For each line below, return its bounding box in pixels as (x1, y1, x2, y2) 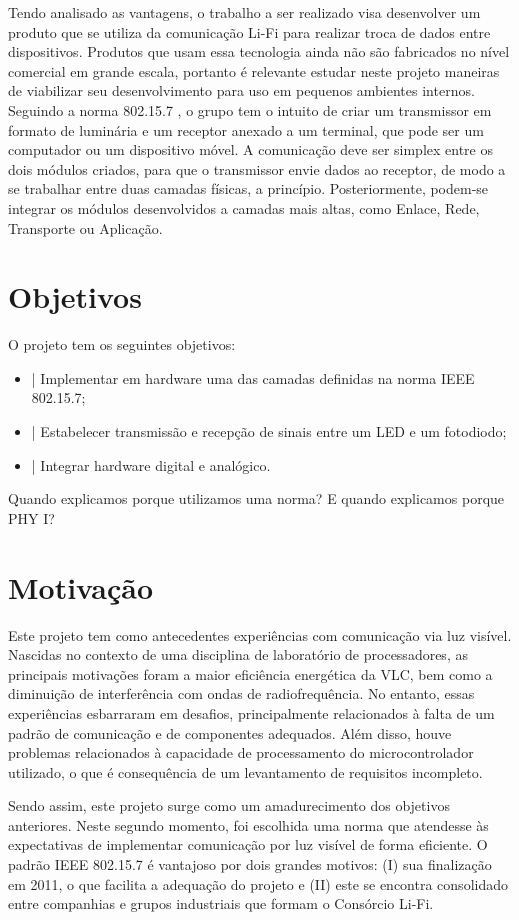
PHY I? (8, 507, 55, 528)
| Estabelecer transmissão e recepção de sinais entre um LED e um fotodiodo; (31, 421, 507, 442)
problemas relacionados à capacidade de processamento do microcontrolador (8, 742, 474, 763)
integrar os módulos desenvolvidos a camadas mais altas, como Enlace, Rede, (8, 197, 480, 218)
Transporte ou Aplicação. (8, 217, 163, 238)
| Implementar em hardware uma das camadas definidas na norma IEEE (31, 367, 475, 388)
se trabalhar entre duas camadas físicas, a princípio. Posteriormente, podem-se (8, 178, 489, 199)
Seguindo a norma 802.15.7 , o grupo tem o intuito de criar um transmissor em (8, 99, 492, 120)
